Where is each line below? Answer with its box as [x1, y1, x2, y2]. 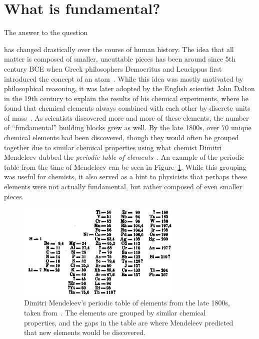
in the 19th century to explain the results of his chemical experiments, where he [4, 93, 248, 103]
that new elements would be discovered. [24, 327, 145, 337]
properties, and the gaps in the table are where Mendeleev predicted [24, 317, 233, 327]
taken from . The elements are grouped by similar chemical [24, 307, 206, 318]
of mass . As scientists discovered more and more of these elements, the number [4, 112, 249, 123]
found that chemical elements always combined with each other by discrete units [4, 103, 250, 113]
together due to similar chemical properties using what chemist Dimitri [4, 142, 222, 152]
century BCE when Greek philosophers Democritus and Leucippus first [4, 63, 222, 74]
